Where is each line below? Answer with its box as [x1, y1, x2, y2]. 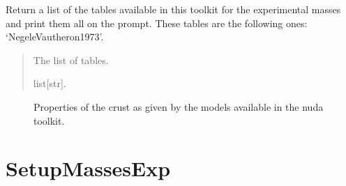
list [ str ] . [33, 76, 66, 91]
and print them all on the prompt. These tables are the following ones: [6, 15, 308, 30]
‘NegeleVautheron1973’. [6, 29, 104, 44]
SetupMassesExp [6, 154, 171, 183]
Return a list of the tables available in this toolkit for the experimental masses [6, 2, 341, 16]
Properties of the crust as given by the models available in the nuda [33, 99, 324, 114]
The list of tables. [33, 52, 109, 67]
